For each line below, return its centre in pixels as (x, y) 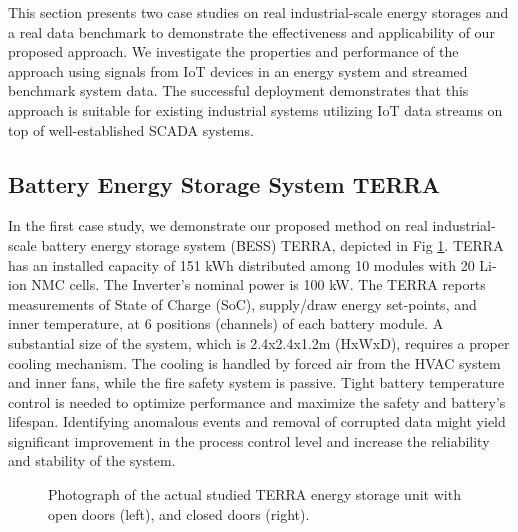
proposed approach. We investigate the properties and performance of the (233, 51)
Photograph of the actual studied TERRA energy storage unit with (254, 494)
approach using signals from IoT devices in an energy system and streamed (238, 70)
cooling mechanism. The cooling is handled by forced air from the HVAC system (254, 362)
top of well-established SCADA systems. (131, 129)
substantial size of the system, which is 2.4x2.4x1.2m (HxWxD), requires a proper (259, 342)
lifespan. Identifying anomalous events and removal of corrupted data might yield (257, 421)
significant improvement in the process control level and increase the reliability (249, 440)
